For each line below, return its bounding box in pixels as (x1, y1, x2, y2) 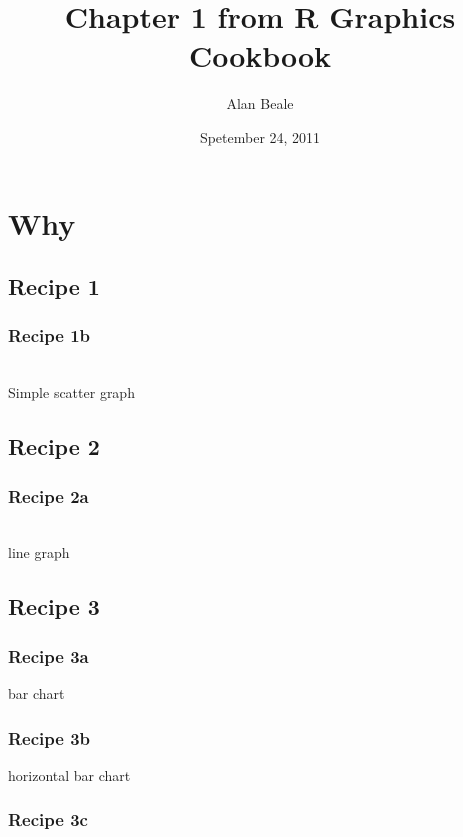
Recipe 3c (8, 807, 88, 832)
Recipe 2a (8, 483, 89, 508)
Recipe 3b (8, 725, 91, 750)
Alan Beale (226, 93, 294, 114)
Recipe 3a (8, 643, 89, 668)
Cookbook (188, 35, 332, 76)
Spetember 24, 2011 (199, 126, 321, 147)
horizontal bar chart (8, 764, 131, 785)
